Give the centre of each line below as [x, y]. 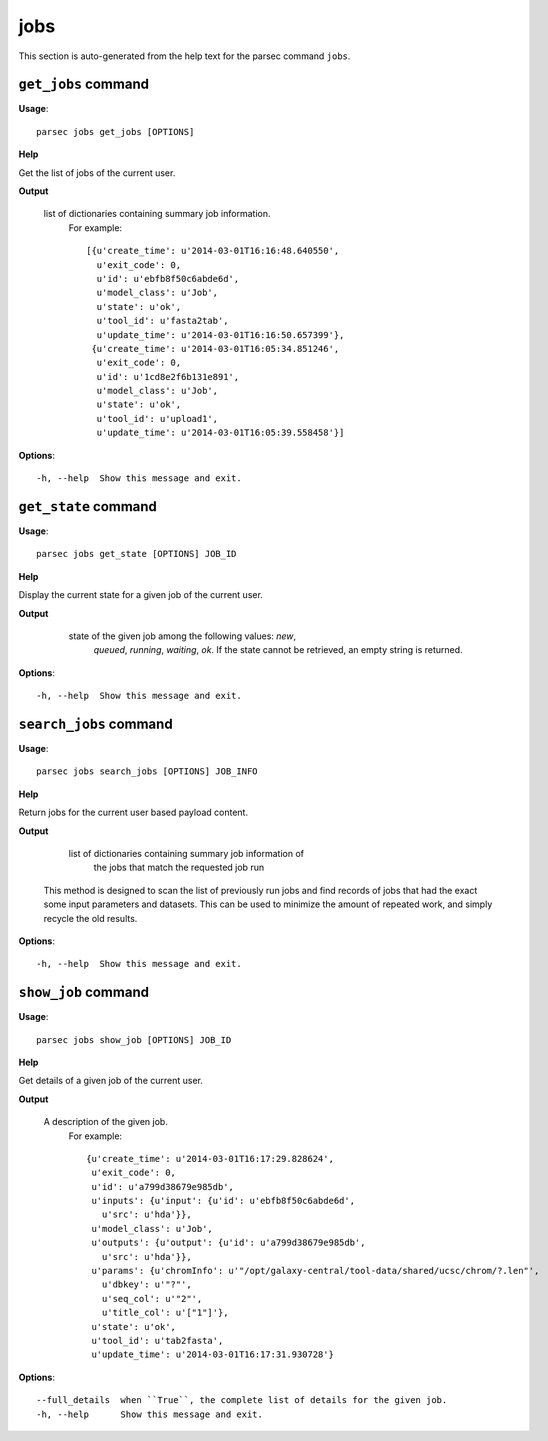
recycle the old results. [90, 918]
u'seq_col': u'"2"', [152, 1298]
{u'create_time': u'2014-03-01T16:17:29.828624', [210, 1158]
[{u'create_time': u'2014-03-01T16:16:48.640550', [213, 251]
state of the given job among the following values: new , [182, 636]
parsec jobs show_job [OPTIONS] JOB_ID [134, 1039]
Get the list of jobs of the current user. [97, 172]
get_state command [87, 506]
